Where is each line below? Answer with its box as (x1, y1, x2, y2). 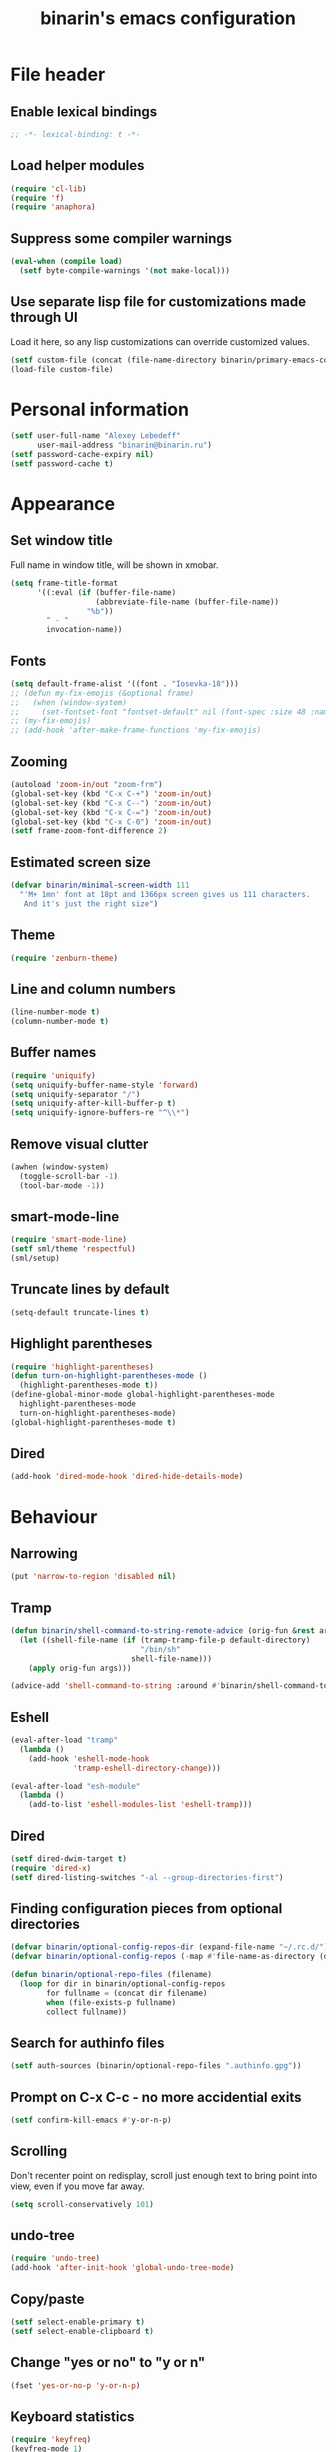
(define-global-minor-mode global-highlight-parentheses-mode (10, 1390, 275, 1400)
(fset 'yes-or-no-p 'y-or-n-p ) (10, 2380, 141, 2391)
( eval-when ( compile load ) (10, 257, 123, 267)
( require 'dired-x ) (10, 1863, 92, 1873)
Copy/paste (10, 2290, 85, 2307)
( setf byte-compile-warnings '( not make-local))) (19, 266, 230, 276)
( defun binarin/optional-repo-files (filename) (10, 1970, 213, 1980)
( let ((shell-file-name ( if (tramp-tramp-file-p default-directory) (19, 1635, 311, 1645)
